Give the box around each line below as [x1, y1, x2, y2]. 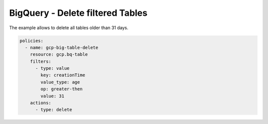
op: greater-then [40, 86, 83, 92]
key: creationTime [40, 72, 85, 78]
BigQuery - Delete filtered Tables [9, 7, 147, 18]
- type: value [35, 66, 69, 71]
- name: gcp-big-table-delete [25, 44, 99, 50]
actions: [30, 100, 52, 106]
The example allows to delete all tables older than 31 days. [9, 25, 129, 31]
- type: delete [35, 107, 72, 113]
